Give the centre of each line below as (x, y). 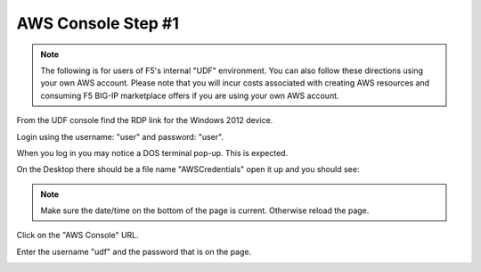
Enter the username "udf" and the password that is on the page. (134, 251)
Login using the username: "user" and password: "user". (120, 136)
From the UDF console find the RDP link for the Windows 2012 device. (145, 120)
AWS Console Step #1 (98, 23)
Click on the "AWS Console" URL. (78, 235)
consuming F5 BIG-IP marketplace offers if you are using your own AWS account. (190, 95)
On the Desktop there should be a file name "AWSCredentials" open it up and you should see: (188, 169)
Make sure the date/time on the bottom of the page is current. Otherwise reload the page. (205, 210)
